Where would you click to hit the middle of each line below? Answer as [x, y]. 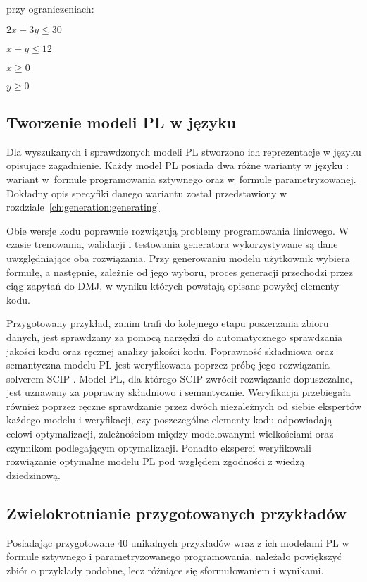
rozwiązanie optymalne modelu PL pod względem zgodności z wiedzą [156, 461]
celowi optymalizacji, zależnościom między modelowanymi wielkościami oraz [170, 434]
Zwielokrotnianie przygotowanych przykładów [177, 513]
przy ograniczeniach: [50, 8]
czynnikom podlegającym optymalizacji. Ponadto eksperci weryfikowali [159, 447]
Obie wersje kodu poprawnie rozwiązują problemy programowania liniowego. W [178, 230]
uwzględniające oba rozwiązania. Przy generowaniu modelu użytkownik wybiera [178, 258]
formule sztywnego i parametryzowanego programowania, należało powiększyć [174, 556]
